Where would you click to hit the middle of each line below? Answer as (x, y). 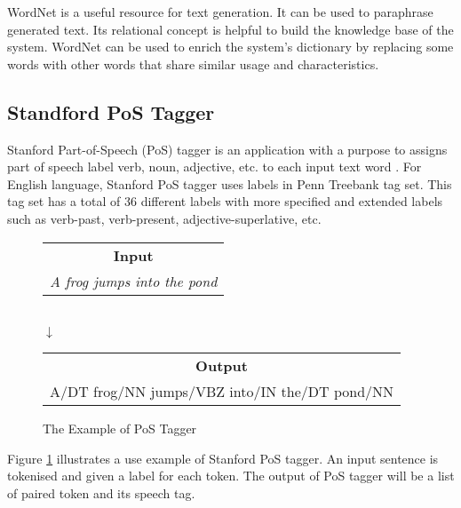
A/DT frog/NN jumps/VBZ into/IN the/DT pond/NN (222, 392)
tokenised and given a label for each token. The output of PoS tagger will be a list (231, 476)
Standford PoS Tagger (111, 111)
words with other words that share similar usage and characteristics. (193, 63)
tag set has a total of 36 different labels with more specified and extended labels (225, 201)
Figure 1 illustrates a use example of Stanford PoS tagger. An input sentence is (223, 458)
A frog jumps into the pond (134, 281)
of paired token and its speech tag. (101, 492)
